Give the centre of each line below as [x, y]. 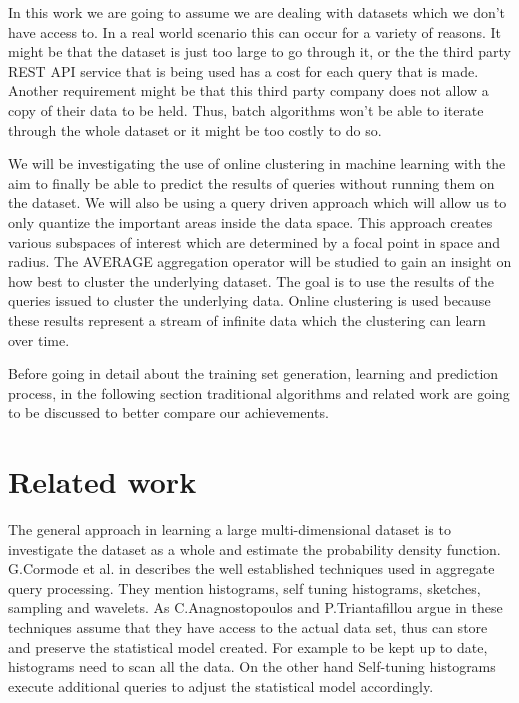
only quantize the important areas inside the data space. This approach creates [250, 221]
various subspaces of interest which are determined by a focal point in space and [254, 241]
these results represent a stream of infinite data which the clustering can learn [247, 319]
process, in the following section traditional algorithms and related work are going [259, 392]
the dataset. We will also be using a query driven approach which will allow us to [257, 202]
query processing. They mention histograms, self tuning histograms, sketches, [244, 587]
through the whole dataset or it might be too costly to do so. [195, 129]
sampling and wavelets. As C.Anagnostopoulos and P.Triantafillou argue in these [255, 607]
